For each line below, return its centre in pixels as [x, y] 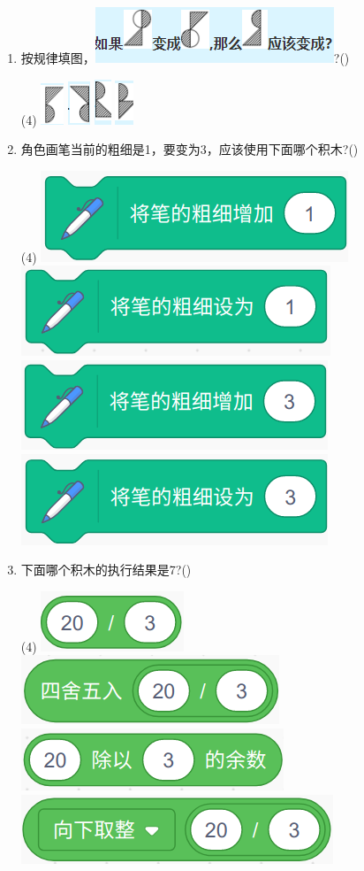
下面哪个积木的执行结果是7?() [106, 570]
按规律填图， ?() [185, 58]
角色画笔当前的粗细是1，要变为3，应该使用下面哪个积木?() [190, 149]
